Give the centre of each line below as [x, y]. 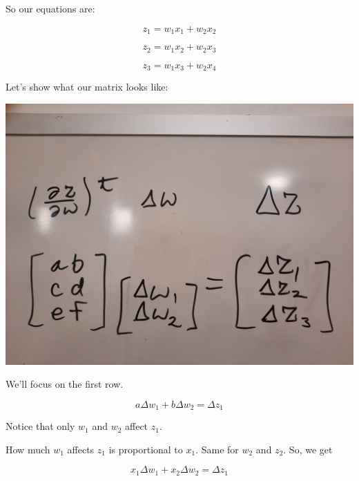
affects [81, 449]
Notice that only [40, 426]
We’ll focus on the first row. [65, 384]
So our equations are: [50, 8]
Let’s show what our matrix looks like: [87, 86]
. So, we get [308, 449]
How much [28, 449]
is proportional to [146, 449]
